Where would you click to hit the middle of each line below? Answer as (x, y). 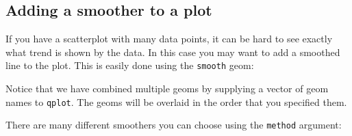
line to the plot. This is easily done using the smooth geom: (130, 65)
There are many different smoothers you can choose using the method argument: (174, 125)
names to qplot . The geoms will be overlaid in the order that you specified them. (176, 101)
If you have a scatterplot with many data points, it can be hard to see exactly (169, 39)
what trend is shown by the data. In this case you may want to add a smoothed (173, 52)
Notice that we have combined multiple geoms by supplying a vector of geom (167, 89)
